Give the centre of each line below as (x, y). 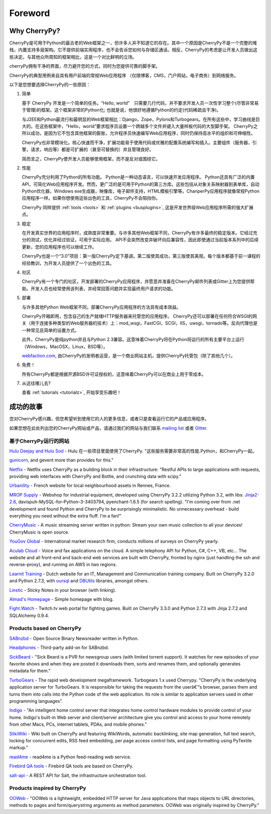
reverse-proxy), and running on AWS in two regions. (63, 565)
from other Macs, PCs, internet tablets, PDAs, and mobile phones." (78, 724)
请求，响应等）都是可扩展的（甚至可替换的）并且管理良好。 (92, 149)
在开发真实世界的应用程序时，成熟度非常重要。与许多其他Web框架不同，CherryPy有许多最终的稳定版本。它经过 (138, 233)
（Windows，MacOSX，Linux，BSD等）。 (65, 347)
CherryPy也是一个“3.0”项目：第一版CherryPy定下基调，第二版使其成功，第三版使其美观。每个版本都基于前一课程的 (141, 256)
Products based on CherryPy (45, 628)
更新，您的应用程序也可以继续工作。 (59, 247)
